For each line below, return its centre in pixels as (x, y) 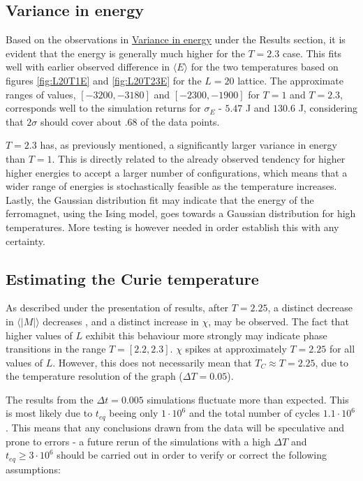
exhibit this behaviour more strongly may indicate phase (206, 335)
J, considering (328, 108)
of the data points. (180, 121)
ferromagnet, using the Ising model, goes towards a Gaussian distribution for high (181, 213)
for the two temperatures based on (265, 67)
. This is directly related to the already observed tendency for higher (199, 158)
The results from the (50, 399)
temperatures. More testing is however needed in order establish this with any (172, 227)
